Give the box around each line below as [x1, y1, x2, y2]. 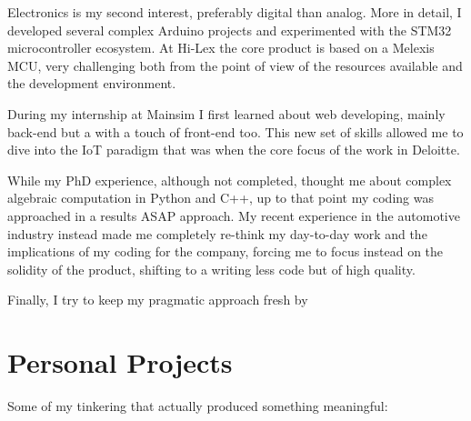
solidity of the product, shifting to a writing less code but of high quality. [7, 259, 416, 278]
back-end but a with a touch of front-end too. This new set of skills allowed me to [7, 122, 464, 141]
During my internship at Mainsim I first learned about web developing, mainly [7, 104, 446, 123]
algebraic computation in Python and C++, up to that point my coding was [7, 188, 434, 207]
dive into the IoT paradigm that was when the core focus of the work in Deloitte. [7, 140, 460, 159]
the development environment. [7, 74, 176, 93]
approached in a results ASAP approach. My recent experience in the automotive [7, 205, 460, 225]
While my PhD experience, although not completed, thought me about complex [7, 170, 452, 189]
